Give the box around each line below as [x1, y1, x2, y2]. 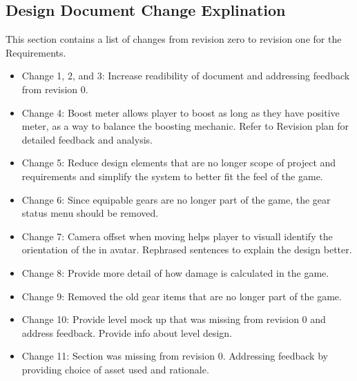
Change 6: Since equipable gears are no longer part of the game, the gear [21, 192, 331, 206]
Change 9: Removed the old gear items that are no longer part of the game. [21, 289, 342, 303]
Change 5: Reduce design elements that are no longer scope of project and [21, 155, 336, 170]
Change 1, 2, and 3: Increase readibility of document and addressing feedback [21, 68, 350, 83]
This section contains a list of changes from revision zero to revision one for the [6, 32, 342, 46]
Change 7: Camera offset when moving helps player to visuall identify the [21, 228, 333, 243]
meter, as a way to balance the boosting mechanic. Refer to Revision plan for [21, 119, 349, 133]
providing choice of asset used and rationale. [21, 362, 209, 376]
